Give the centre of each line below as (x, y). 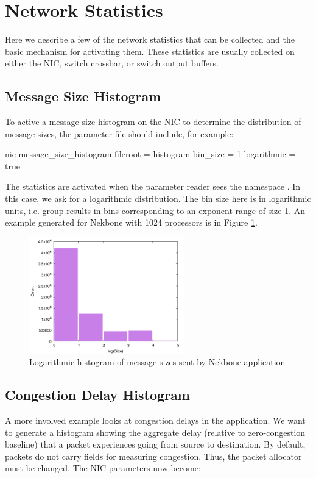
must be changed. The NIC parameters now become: (103, 468)
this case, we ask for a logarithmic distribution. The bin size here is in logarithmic (158, 198)
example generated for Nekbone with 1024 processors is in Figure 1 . (131, 222)
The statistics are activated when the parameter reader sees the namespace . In (153, 186)
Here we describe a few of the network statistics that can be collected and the (150, 39)
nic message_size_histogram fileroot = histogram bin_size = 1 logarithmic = (150, 154)
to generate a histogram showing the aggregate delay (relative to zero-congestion (155, 432)
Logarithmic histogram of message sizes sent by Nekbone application (157, 362)
